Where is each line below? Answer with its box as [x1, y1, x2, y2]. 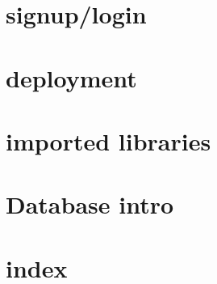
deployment [6, 61, 137, 94]
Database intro [6, 188, 174, 221]
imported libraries [6, 124, 211, 157]
